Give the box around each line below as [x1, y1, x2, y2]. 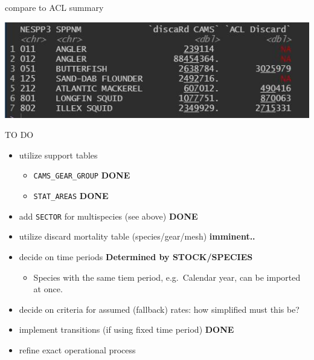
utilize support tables [19, 148, 98, 161]
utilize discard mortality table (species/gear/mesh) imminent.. [19, 230, 255, 243]
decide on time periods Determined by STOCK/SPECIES [19, 250, 253, 263]
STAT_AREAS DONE [33, 189, 109, 202]
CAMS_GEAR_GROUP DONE [33, 169, 130, 182]
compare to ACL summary [5, 1, 104, 13]
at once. [33, 283, 63, 295]
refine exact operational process [19, 344, 136, 356]
